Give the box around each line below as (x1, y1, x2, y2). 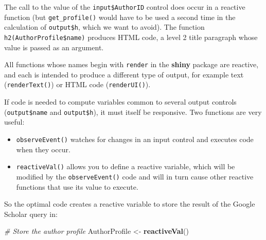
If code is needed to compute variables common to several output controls (4, 96, 237, 107)
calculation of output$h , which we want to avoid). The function (4, 22, 205, 32)
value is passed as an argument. (4, 42, 104, 52)
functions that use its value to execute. (16, 181, 138, 192)
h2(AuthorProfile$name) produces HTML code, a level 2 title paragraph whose (4, 31, 258, 42)
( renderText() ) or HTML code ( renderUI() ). (4, 79, 151, 90)
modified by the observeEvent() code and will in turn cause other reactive (16, 171, 254, 182)
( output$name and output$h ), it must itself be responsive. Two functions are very (4, 106, 262, 117)
